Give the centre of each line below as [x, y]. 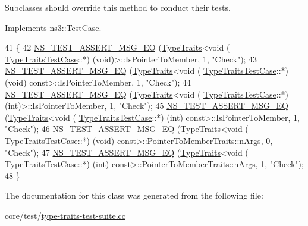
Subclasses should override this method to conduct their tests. [118, 7]
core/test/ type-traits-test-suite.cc [65, 215]
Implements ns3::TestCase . [53, 27]
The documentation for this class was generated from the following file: [134, 195]
